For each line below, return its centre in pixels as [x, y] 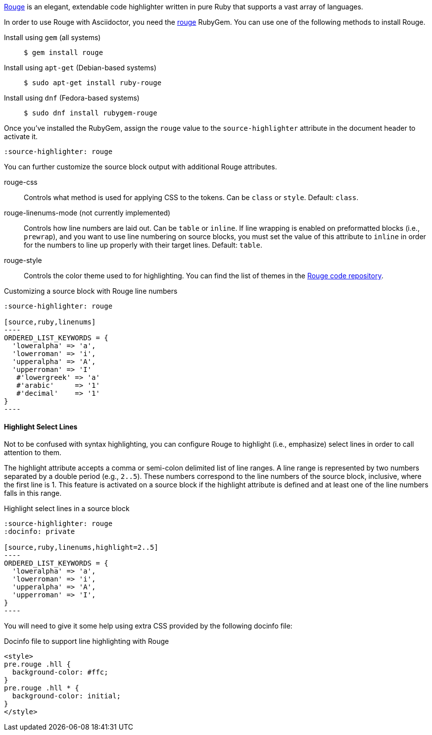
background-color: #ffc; [60, 672]
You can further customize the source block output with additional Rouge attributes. [141, 167]
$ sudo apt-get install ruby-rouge [93, 83]
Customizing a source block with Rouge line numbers [91, 291]
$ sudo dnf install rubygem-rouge [91, 113]
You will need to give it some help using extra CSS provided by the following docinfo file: [148, 626]
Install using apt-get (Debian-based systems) [80, 68]
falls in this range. [33, 493]
